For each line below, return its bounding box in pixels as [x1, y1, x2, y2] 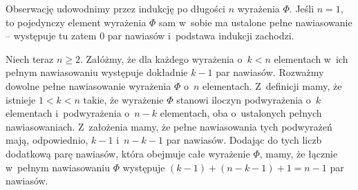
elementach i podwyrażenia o [6, 106, 130, 120]
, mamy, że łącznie [259, 146, 338, 160]
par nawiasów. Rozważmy [216, 65, 324, 79]
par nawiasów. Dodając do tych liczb [166, 133, 322, 147]
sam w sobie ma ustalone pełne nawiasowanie [159, 15, 352, 29]
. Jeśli [289, 1, 314, 15]
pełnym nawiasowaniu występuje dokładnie [6, 65, 188, 79]
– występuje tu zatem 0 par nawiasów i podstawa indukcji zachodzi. [6, 28, 294, 43]
